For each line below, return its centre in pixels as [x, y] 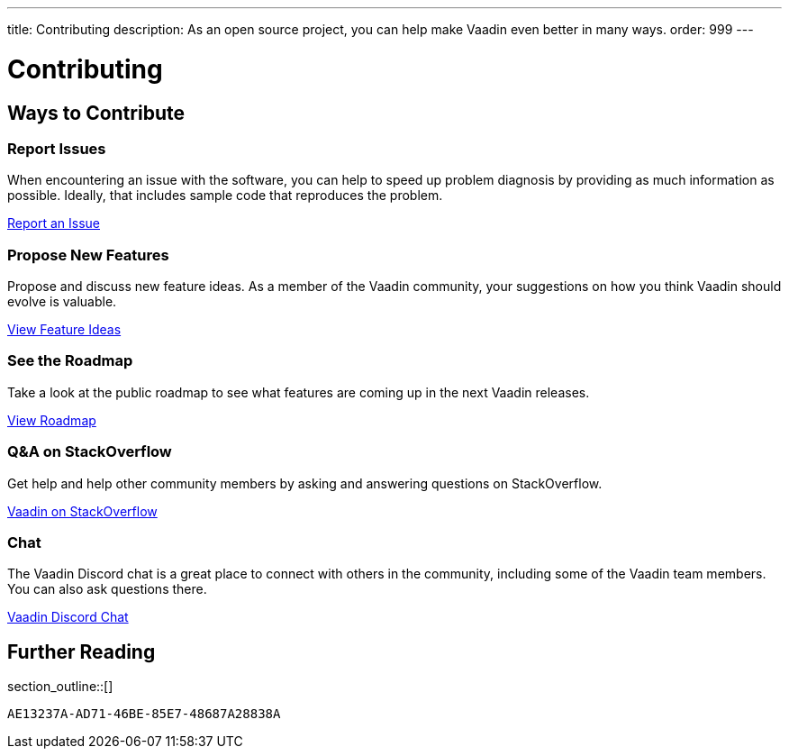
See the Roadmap [70, 361]
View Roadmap [52, 420]
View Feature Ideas [64, 330]
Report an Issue [54, 223]
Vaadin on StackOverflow [82, 511]
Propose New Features [88, 255]
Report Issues [57, 148]
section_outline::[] [60, 687]
